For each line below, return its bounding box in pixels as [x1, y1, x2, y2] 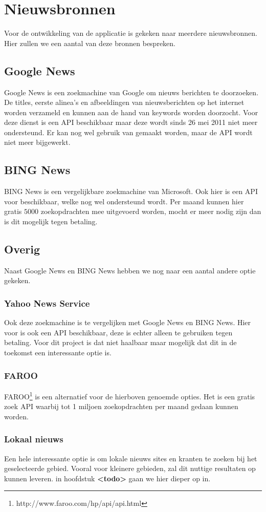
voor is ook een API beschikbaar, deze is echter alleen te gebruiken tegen [4, 327, 233, 337]
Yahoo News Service [4, 296, 90, 309]
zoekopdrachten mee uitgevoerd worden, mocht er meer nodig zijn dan [40, 206, 261, 217]
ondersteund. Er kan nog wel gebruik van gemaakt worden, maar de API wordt [4, 126, 253, 137]
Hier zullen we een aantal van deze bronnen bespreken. [4, 37, 176, 48]
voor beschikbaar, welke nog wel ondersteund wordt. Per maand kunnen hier [4, 196, 244, 206]
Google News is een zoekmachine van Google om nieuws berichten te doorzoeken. [4, 87, 259, 97]
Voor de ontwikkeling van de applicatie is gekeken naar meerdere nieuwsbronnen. [4, 28, 258, 38]
